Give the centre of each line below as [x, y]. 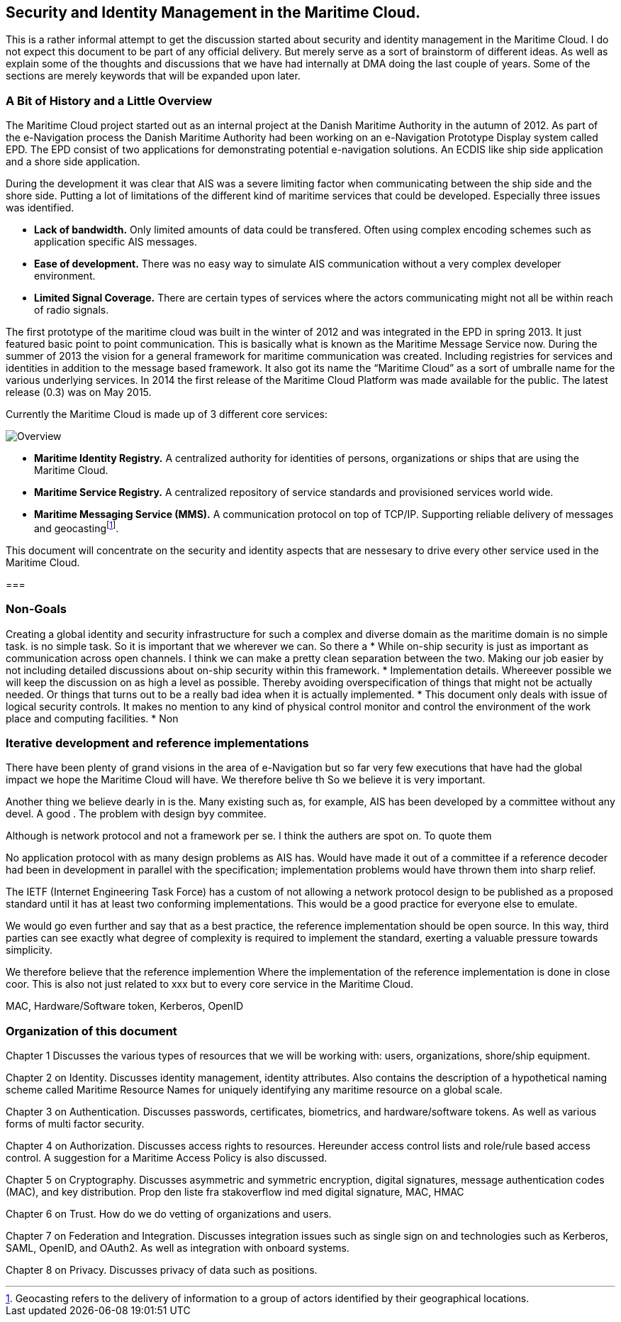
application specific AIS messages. [116, 242]
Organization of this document [91, 1031]
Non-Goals [36, 609]
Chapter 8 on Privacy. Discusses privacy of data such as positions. [162, 1270]
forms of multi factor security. [75, 1124]
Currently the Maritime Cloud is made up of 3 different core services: [167, 414]
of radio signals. [72, 310]
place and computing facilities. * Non [92, 718]
